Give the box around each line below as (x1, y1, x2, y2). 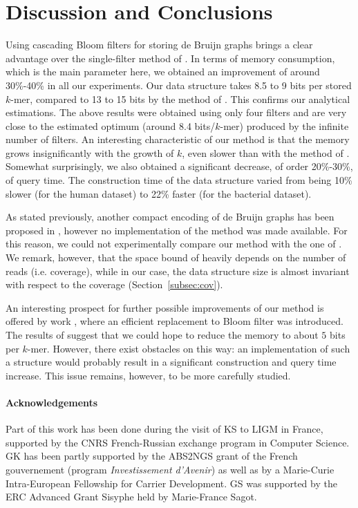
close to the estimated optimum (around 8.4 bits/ (6, 118, 216, 133)
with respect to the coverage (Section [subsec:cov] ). (6, 277, 223, 292)
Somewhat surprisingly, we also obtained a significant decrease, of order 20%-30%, (6, 159, 353, 173)
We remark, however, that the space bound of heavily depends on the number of (6, 250, 346, 265)
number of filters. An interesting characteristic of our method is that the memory (6, 132, 350, 147)
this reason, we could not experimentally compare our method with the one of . (6, 236, 342, 251)
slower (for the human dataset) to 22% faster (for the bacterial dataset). (6, 186, 312, 200)
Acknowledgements (6, 395, 98, 409)
